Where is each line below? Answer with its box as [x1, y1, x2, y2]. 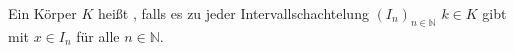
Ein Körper [8, 3, 77, 23]
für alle [76, 25, 120, 46]
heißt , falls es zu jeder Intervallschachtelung [97, 3, 369, 23]
